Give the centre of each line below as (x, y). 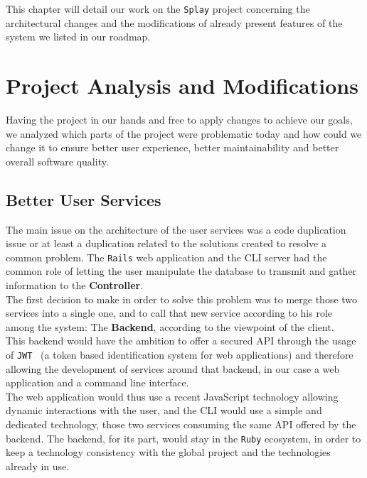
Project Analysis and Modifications (182, 86)
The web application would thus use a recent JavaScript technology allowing (172, 396)
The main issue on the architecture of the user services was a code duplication (176, 229)
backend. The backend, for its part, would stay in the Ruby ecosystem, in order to (183, 438)
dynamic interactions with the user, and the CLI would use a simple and (164, 410)
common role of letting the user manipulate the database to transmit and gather (181, 271)
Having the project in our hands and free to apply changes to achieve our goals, (179, 119)
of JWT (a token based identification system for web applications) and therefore (180, 354)
